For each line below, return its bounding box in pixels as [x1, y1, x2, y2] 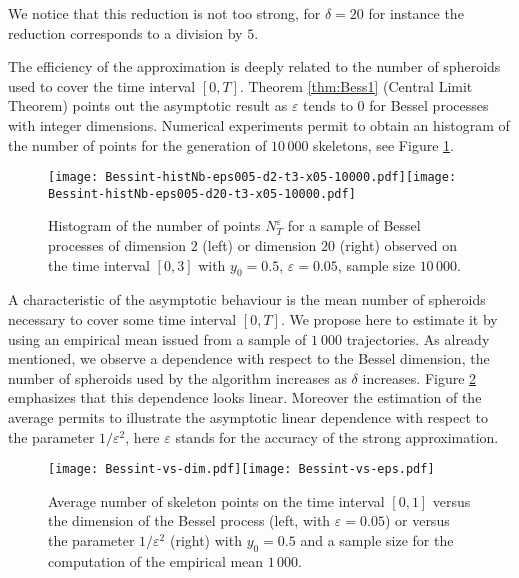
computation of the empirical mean [48, 550, 264, 571]
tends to [303, 95, 353, 116]
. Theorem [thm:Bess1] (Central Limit [239, 75, 473, 96]
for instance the [368, 3, 464, 23]
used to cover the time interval [8, 75, 196, 96]
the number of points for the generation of [8, 134, 267, 155]
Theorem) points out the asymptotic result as [8, 95, 288, 116]
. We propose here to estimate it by [280, 309, 498, 330]
